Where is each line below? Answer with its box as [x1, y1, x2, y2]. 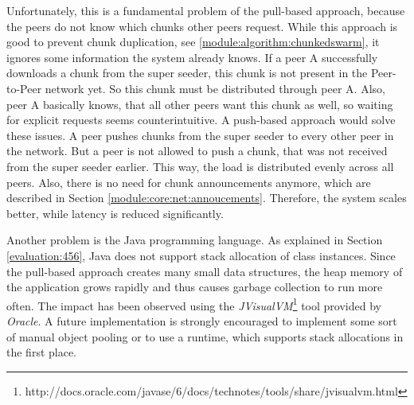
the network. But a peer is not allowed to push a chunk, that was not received [6, 142, 388, 159]
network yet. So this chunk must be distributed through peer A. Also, [45, 80, 385, 96]
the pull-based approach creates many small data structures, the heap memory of [6, 263, 403, 279]
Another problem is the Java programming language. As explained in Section [6, 232, 383, 248]
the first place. [6, 344, 77, 360]
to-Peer [6, 80, 42, 96]
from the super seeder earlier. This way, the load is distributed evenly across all [6, 158, 394, 174]
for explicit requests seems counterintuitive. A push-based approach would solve [6, 111, 396, 128]
